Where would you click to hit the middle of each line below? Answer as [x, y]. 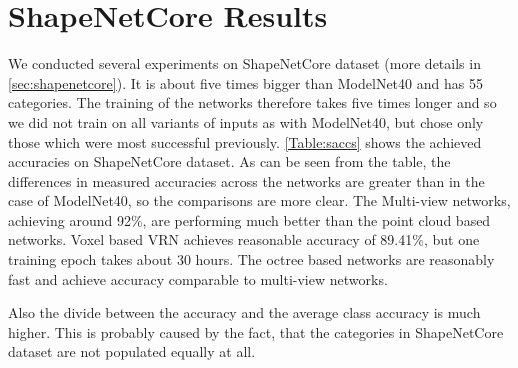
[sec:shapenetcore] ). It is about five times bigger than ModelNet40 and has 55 [245, 82]
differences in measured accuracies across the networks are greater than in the [246, 180]
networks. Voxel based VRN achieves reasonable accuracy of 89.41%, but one [244, 239]
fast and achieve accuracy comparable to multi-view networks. [198, 278]
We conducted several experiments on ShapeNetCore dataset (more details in [244, 63]
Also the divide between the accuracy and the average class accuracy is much [244, 312]
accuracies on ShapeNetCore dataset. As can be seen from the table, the [229, 161]
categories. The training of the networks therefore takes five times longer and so [252, 102]
